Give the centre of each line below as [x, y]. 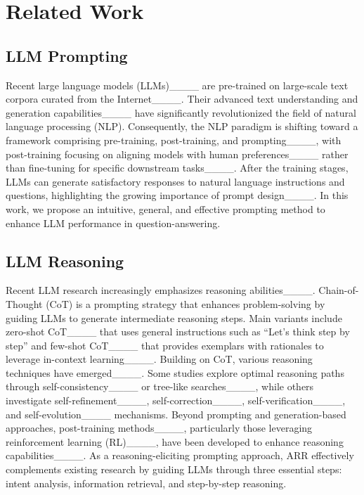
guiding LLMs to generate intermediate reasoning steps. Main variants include [174, 317]
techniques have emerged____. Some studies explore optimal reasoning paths [175, 372]
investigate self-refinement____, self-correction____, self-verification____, [176, 400]
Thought [24, 303]
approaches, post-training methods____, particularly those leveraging [159, 428]
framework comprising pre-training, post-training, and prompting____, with [174, 140]
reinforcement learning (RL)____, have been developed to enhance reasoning [175, 441]
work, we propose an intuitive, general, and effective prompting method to [165, 208]
